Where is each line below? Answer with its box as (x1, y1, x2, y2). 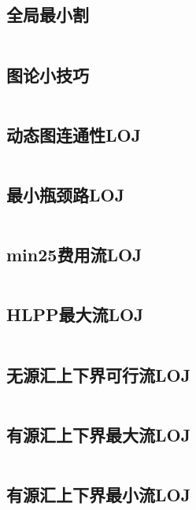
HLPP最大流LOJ (6, 302, 144, 327)
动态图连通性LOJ (6, 122, 142, 146)
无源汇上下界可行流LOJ (6, 362, 191, 386)
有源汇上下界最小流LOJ (6, 482, 191, 507)
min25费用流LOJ (6, 242, 142, 267)
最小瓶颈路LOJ (6, 183, 125, 206)
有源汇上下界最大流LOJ (6, 422, 191, 446)
